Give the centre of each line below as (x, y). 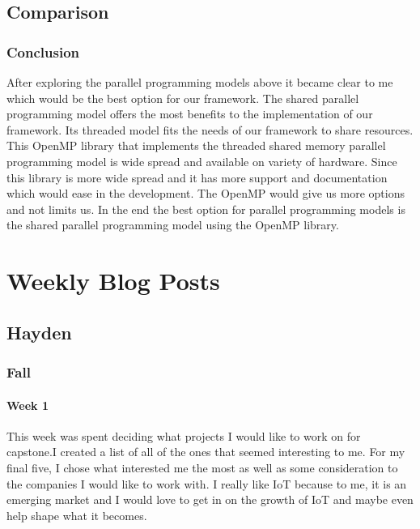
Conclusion (43, 51)
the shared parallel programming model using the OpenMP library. (173, 225)
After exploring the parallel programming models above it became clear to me (200, 82)
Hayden (39, 332)
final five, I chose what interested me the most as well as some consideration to (202, 467)
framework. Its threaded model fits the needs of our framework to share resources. (210, 129)
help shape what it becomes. (77, 515)
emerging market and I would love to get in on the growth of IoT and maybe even (210, 499)
